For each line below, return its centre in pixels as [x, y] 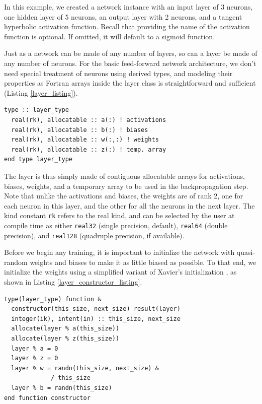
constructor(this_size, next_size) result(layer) [96, 309]
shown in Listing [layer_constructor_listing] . [73, 282]
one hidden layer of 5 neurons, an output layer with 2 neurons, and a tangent [123, 16]
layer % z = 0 [35, 358]
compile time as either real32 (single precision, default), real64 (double [116, 225]
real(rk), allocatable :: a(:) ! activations [89, 120]
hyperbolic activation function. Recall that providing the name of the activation [127, 26]
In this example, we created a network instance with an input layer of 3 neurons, [128, 7]
